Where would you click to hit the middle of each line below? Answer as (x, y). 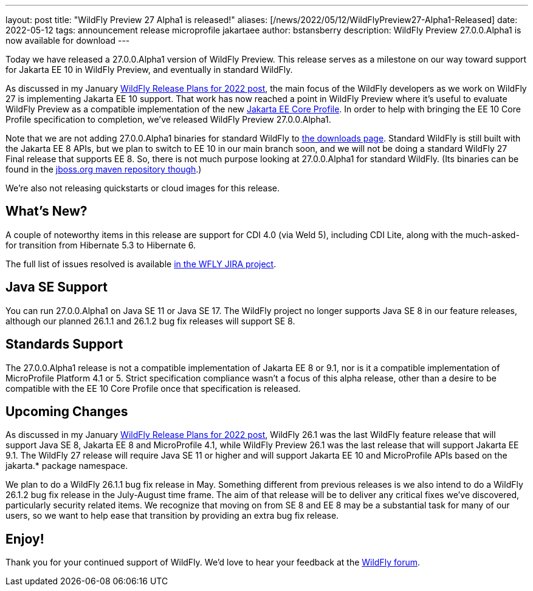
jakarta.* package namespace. (67, 466)
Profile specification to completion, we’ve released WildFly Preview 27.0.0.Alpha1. (168, 119)
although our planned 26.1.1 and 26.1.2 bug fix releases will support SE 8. (150, 321)
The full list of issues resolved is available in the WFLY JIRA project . (141, 264)
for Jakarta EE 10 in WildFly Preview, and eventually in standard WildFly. (149, 70)
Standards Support (64, 344)
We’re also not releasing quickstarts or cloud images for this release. (143, 188)
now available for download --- (68, 40)
